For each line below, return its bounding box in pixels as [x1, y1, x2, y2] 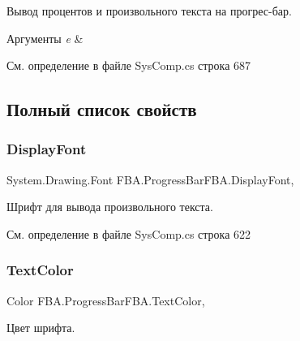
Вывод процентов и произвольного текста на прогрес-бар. [6, 2, 292, 19]
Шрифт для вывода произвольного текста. [6, 198, 213, 215]
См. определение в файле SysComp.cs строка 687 [6, 57, 251, 74]
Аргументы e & [6, 29, 84, 46]
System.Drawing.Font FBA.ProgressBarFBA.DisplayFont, [6, 170, 294, 188]
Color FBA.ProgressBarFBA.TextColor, [6, 291, 205, 309]
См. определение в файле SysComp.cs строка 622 [6, 225, 251, 242]
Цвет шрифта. [6, 319, 75, 336]
